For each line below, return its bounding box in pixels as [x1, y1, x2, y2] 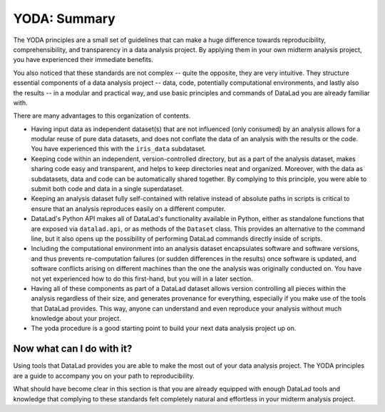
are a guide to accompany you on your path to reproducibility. [13, 371, 195, 380]
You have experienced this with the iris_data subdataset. [31, 145, 207, 153]
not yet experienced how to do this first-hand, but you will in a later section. [31, 274, 253, 283]
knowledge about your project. [31, 314, 121, 323]
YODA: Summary [13, 11, 115, 26]
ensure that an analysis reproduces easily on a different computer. [31, 204, 226, 213]
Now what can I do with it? [13, 343, 133, 355]
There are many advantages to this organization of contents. [13, 111, 191, 120]
